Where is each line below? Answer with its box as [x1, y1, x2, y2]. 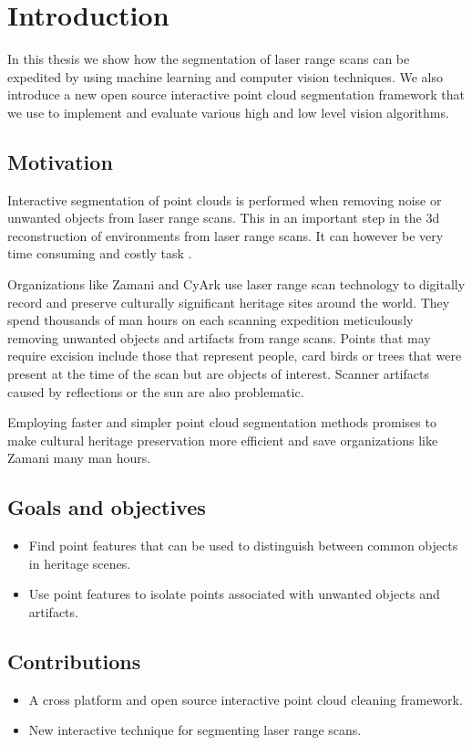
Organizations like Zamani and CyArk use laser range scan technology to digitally [7, 275, 466, 294]
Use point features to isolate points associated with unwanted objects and [28, 584, 440, 603]
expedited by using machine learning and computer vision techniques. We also [7, 67, 443, 86]
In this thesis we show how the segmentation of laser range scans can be [7, 49, 410, 68]
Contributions [7, 646, 141, 675]
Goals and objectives [7, 493, 206, 521]
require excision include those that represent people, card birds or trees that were [7, 346, 462, 365]
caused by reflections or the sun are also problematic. [7, 382, 304, 401]
